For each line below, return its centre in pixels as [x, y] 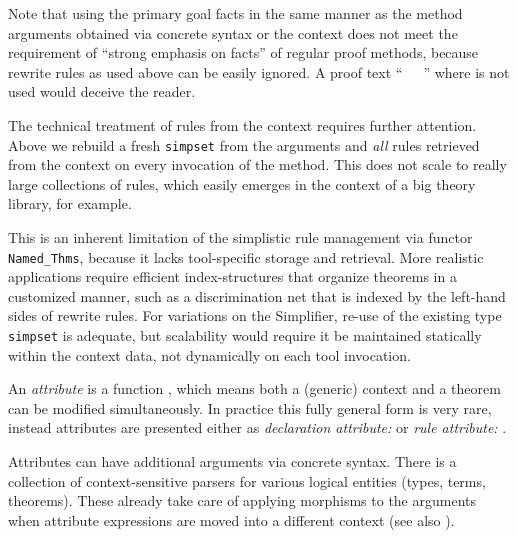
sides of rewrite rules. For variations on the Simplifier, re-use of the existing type [255, 315]
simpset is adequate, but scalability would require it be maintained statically [245, 335]
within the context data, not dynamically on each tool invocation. [209, 354]
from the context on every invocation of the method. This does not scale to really [257, 164]
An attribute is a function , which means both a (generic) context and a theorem [254, 388]
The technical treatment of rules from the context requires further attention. [242, 124]
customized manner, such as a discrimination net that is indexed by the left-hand [257, 295]
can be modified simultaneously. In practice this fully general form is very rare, [250, 407]
